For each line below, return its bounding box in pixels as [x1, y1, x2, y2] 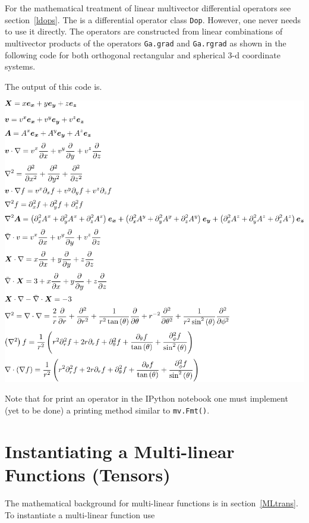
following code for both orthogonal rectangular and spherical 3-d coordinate [5, 48, 280, 61]
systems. [5, 60, 36, 73]
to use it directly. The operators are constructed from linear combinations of [5, 25, 283, 37]
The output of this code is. [5, 80, 102, 92]
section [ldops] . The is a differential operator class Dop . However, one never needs [5, 13, 301, 26]
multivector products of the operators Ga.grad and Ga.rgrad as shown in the [5, 36, 286, 49]
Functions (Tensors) [5, 462, 171, 487]
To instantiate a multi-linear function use [5, 508, 155, 521]
